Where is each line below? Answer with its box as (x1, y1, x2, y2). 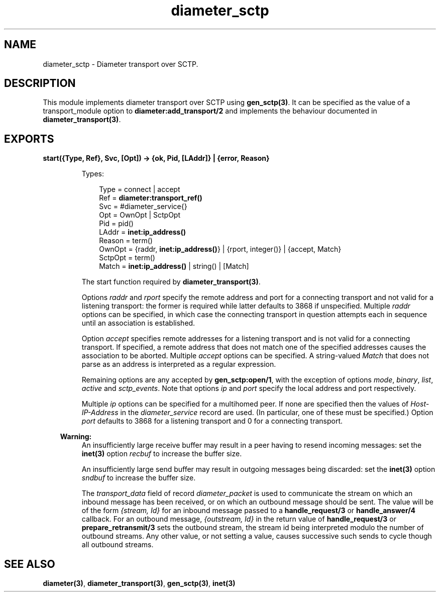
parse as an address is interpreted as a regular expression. (81, 360, 276, 369)
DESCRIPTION (4, 77, 76, 90)
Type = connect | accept (99, 185, 180, 194)
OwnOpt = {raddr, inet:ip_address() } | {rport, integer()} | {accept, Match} (99, 245, 342, 254)
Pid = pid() (99, 219, 134, 228)
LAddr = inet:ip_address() (99, 228, 186, 237)
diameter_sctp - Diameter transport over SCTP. (43, 59, 198, 68)
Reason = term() (99, 236, 153, 245)
